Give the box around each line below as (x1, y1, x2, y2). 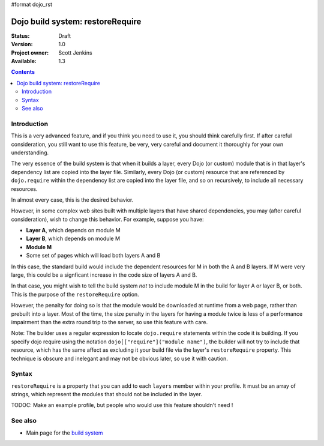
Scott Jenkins (58, 49, 92, 56)
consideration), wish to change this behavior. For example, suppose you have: (11, 215, 204, 223)
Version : (11, 41, 33, 48)
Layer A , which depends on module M (26, 227, 121, 234)
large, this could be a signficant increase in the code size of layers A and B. (11, 271, 197, 279)
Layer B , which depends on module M (26, 235, 120, 243)
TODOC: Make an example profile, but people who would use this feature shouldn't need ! (11, 402, 233, 409)
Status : (11, 32, 30, 39)
